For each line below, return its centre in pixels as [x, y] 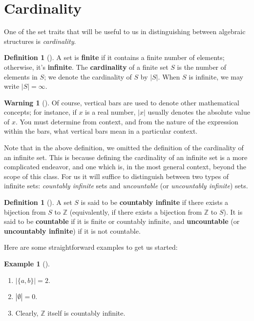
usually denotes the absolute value [199, 112]
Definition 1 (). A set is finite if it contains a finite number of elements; [114, 57]
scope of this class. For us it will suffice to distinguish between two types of [116, 176]
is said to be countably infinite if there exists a [155, 202]
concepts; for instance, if [40, 112]
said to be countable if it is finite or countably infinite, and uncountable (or [122, 221]
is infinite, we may [216, 76]
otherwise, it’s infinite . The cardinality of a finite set [86, 67]
